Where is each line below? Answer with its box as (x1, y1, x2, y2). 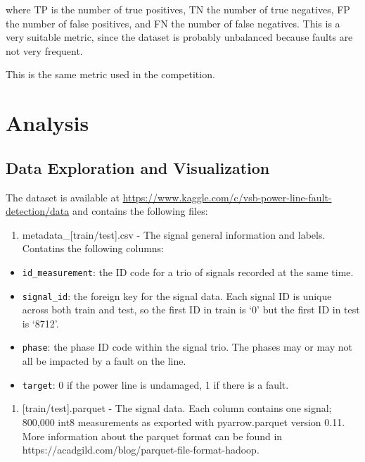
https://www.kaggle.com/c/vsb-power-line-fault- (122, 189, 332, 204)
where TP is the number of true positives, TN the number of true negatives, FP (6, 2, 350, 16)
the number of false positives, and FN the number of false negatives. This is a (6, 15, 340, 30)
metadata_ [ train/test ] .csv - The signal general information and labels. (22, 227, 326, 242)
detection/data (6, 204, 70, 218)
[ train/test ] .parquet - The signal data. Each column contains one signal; (22, 401, 332, 416)
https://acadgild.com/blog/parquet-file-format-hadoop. (22, 442, 260, 457)
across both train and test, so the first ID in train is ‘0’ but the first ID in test (22, 302, 360, 317)
